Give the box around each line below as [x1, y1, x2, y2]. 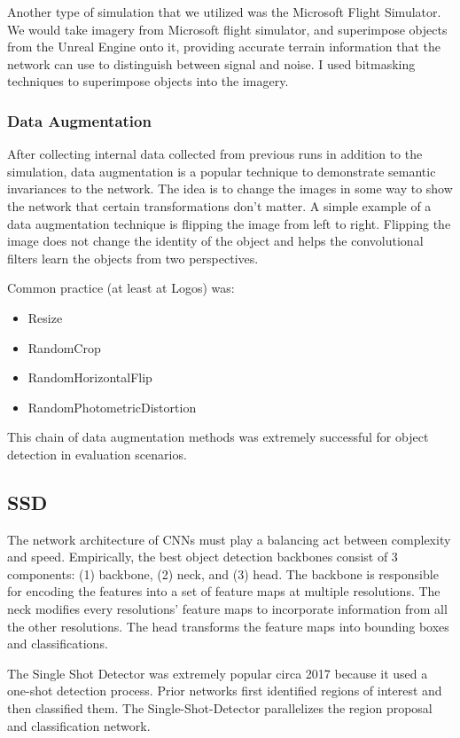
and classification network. [7, 716, 151, 734]
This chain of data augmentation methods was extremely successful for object [7, 428, 429, 446]
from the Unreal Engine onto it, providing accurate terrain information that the [7, 37, 441, 56]
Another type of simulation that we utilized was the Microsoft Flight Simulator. [7, 3, 441, 20]
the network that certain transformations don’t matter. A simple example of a [7, 196, 432, 215]
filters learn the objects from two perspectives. [7, 248, 259, 267]
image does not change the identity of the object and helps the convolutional [7, 232, 424, 250]
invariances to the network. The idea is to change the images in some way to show [7, 179, 453, 198]
